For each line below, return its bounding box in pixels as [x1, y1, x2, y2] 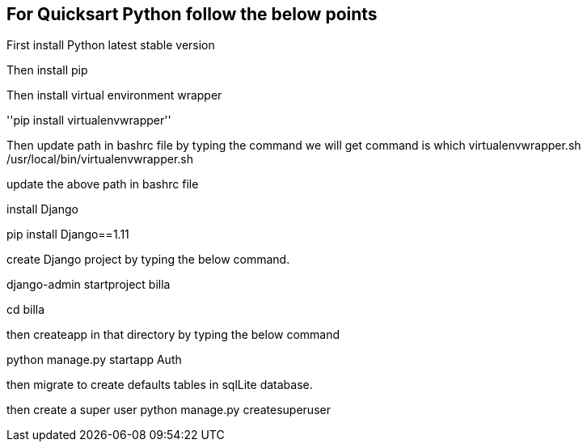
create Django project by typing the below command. [6, 252, 290, 267]
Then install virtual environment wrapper [6, 88, 222, 103]
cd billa [6, 302, 45, 317]
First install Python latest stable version [6, 38, 215, 53]
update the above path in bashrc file [6, 177, 199, 192]
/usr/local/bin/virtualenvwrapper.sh [6, 152, 193, 167]
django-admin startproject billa [6, 277, 171, 292]
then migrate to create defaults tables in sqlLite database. [6, 378, 313, 392]
